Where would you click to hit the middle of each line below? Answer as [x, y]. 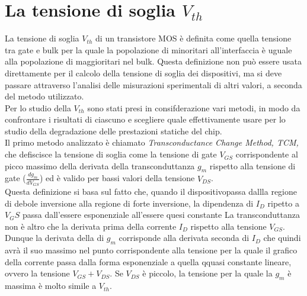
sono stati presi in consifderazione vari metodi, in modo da [194, 107]
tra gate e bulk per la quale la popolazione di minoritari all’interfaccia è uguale [148, 49]
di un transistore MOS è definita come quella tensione [194, 38]
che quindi [282, 238]
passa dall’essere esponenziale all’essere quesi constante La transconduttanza [161, 215]
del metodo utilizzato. [44, 96]
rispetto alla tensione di [252, 165]
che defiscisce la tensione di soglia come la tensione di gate [111, 154]
